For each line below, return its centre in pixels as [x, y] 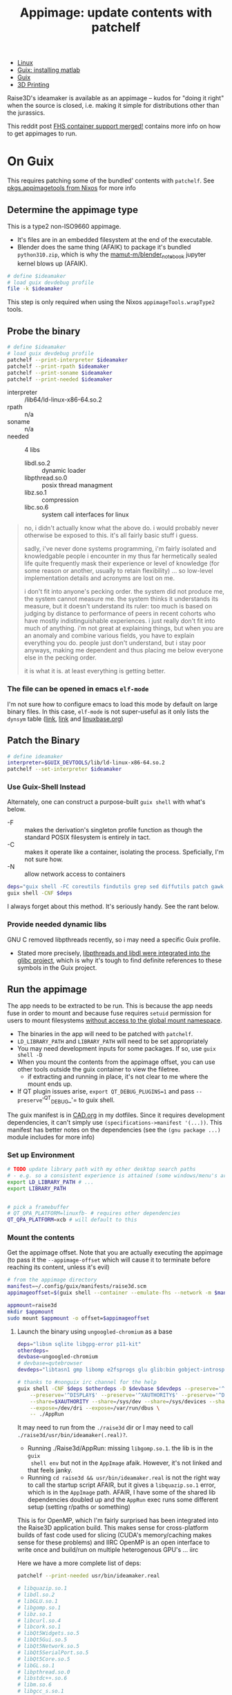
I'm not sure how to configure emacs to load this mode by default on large [113, 704]
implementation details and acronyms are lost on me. [99, 578]
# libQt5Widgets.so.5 [48, 1633]
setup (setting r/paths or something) [79, 1507]
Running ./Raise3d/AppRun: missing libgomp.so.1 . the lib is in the [120, 1448]
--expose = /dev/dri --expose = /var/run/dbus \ [95, 1408]
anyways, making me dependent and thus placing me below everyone [124, 650]
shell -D [30, 1056]
